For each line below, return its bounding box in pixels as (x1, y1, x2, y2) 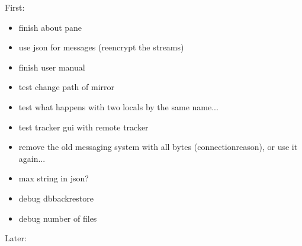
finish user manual (18, 60, 85, 73)
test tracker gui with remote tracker (18, 120, 149, 133)
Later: (5, 232, 27, 244)
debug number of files (18, 212, 97, 224)
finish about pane (18, 21, 82, 33)
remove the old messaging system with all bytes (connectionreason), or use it (18, 140, 298, 153)
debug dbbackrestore (18, 191, 94, 204)
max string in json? (18, 172, 89, 184)
